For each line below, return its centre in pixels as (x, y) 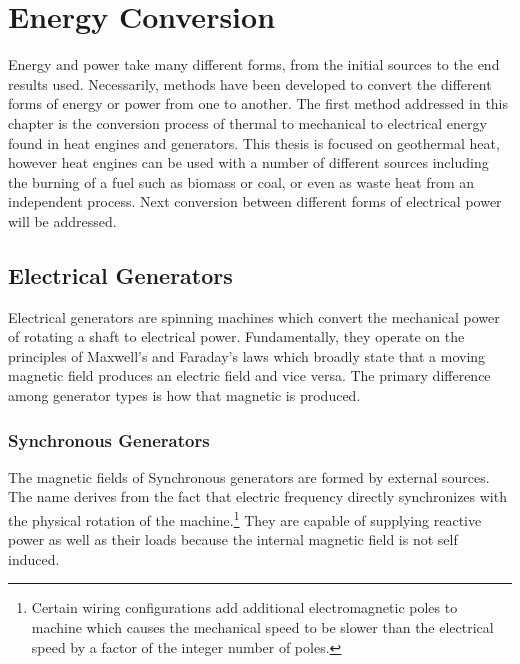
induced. (34, 558)
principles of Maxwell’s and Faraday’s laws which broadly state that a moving (247, 355)
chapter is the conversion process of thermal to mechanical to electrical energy (247, 122)
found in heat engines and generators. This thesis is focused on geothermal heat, (254, 142)
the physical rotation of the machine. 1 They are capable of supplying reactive (245, 518)
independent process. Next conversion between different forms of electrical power (255, 201)
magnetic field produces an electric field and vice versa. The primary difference (249, 375)
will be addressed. (62, 220)
